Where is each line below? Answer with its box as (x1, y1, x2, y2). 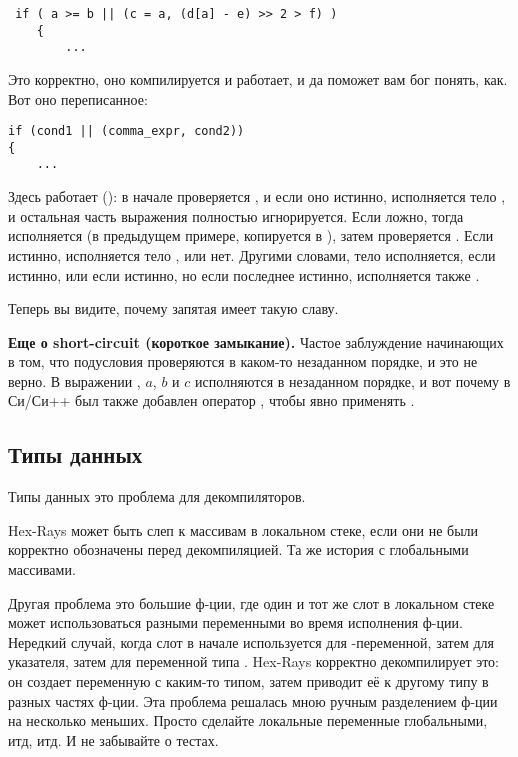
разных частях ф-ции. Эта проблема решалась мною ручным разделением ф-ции (8, 690, 498, 711)
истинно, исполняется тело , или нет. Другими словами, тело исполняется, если (8, 244, 496, 265)
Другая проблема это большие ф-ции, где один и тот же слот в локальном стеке (8, 592, 495, 613)
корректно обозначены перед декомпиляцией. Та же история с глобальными (8, 539, 469, 560)
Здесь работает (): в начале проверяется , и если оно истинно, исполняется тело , (8, 186, 506, 207)
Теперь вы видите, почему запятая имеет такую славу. (8, 298, 339, 319)
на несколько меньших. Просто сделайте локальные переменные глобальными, (8, 710, 488, 731)
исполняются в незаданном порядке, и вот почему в (194, 370, 511, 391)
